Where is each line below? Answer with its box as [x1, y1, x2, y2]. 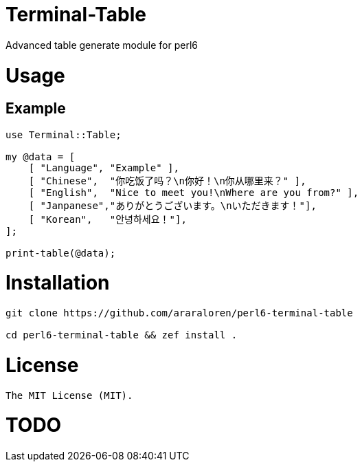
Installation [5, 271, 110, 295]
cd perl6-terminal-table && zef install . [5, 329, 238, 341]
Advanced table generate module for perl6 [5, 39, 198, 51]
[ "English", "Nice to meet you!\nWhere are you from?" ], [28, 186, 359, 198]
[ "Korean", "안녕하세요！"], [28, 213, 187, 225]
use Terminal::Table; [5, 129, 122, 140]
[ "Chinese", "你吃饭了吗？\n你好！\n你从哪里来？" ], [28, 175, 306, 186]
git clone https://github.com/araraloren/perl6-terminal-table [5, 307, 353, 319]
